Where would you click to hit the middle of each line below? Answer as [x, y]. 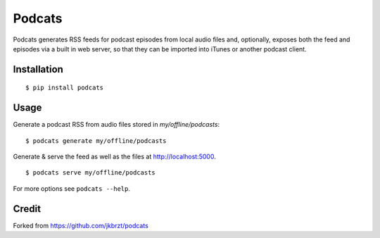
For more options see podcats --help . [71, 188]
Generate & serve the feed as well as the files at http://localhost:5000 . [114, 157]
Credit [27, 209]
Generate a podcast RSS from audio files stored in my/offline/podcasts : [116, 125]
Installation [38, 69]
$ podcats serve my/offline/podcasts [91, 173]
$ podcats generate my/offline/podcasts [96, 140]
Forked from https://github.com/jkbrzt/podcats [81, 225]
